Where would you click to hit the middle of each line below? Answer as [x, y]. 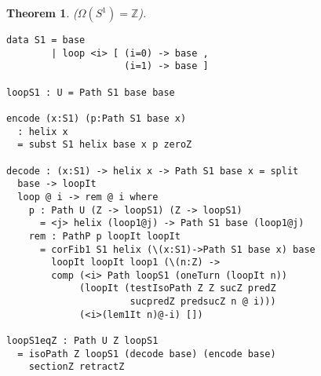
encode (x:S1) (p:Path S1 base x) [97, 118]
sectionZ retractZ [77, 367]
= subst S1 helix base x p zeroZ [105, 145]
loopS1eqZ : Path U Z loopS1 [82, 341]
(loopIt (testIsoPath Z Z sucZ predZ [178, 288]
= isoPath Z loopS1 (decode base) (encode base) [147, 354]
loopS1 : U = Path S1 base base [91, 92]
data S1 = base [46, 40]
